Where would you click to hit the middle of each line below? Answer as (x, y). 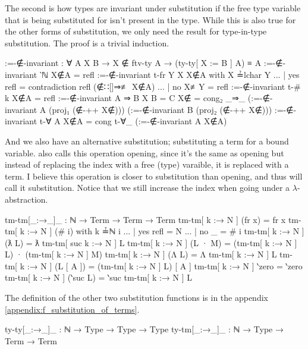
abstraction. (26, 199)
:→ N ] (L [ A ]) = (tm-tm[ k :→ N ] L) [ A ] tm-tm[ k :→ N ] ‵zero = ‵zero (165, 265)
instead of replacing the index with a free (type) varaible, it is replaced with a (147, 164)
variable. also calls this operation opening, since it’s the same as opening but (144, 153)
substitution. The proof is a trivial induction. (87, 43)
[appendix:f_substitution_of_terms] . (72, 309)
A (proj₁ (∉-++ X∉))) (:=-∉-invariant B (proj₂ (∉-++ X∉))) (156, 109)
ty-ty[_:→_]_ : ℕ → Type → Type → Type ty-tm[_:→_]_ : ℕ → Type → (144, 329)
